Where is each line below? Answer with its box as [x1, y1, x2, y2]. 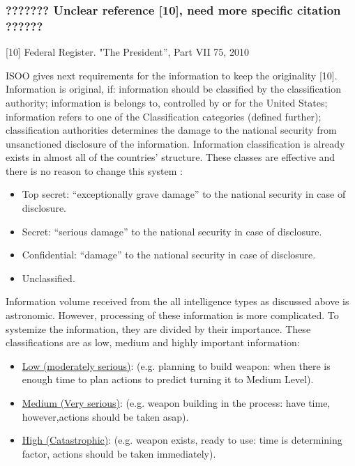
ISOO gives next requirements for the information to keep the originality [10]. [6, 68, 338, 82]
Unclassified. [22, 270, 75, 285]
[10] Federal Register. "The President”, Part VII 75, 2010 [6, 45, 249, 59]
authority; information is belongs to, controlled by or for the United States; [6, 95, 328, 109]
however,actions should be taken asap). [22, 409, 189, 424]
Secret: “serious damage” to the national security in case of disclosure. [22, 224, 322, 238]
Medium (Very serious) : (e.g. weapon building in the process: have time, [22, 396, 331, 410]
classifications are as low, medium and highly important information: [6, 335, 300, 350]
